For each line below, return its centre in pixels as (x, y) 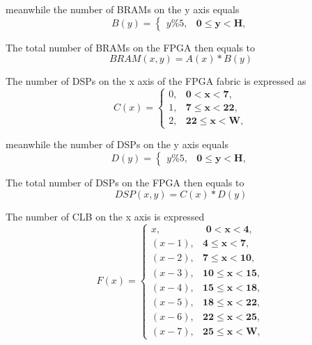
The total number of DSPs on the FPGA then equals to (125, 182)
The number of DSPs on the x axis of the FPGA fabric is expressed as (156, 81)
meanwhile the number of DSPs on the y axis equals (117, 144)
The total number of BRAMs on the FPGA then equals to (131, 47)
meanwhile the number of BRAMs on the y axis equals (123, 9)
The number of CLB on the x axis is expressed (105, 216)
